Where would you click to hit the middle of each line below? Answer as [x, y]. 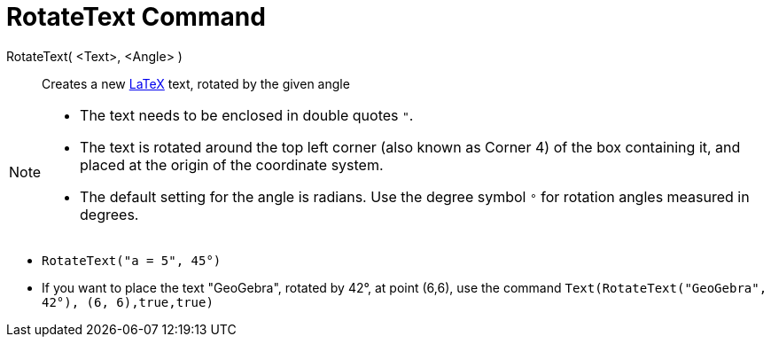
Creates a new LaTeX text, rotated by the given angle [196, 83]
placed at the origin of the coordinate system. [232, 164]
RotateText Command [136, 17]
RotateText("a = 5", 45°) [132, 260]
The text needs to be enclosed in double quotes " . [247, 115]
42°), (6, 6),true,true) [128, 302]
